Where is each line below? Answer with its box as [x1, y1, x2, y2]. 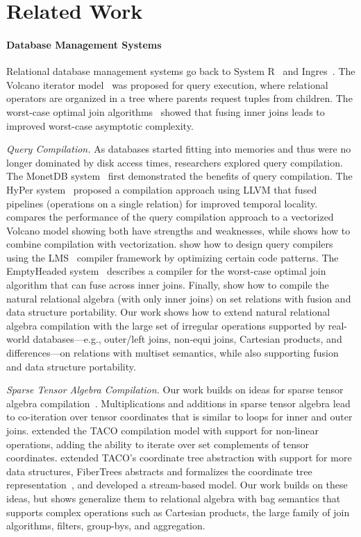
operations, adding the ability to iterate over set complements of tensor [6, 436, 310, 451]
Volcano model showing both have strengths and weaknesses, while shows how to [6, 223, 351, 237]
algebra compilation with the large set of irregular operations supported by [6, 318, 326, 332]
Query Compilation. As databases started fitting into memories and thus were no [6, 142, 351, 156]
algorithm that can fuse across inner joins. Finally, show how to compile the [6, 278, 329, 292]
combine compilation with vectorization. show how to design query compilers [6, 237, 333, 251]
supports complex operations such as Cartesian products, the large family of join [6, 504, 350, 519]
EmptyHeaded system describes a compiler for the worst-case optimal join [6, 264, 326, 278]
